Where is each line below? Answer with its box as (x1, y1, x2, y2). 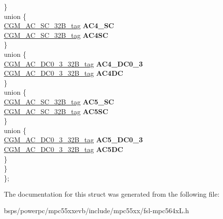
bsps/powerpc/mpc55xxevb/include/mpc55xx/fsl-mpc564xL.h (4, 205, 189, 215)
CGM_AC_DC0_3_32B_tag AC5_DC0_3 (4, 135, 143, 145)
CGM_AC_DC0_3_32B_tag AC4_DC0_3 (4, 58, 143, 68)
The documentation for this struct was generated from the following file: (4, 189, 220, 199)
